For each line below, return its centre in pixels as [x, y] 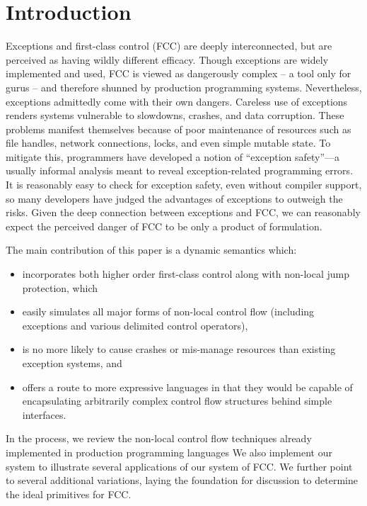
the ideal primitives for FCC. [69, 494]
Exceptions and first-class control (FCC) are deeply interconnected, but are [169, 46]
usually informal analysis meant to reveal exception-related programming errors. [180, 170]
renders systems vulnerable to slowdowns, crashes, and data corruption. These [175, 115]
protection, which [60, 287]
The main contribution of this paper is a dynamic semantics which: [151, 250]
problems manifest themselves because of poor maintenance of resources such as [179, 129]
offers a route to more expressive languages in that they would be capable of [187, 387]
